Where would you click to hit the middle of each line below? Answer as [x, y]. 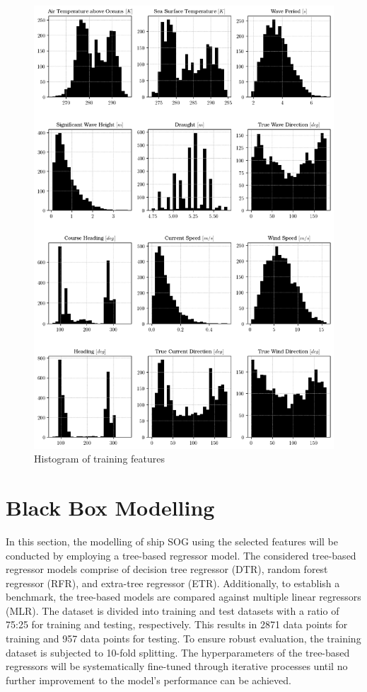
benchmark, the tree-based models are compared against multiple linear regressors [183, 597]
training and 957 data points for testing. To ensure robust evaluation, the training [183, 639]
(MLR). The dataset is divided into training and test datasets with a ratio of [173, 610]
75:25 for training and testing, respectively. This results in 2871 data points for [177, 624]
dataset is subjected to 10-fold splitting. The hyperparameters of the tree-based [178, 652]
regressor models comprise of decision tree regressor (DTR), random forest [167, 569]
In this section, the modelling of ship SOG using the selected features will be [172, 541]
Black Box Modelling [110, 507]
